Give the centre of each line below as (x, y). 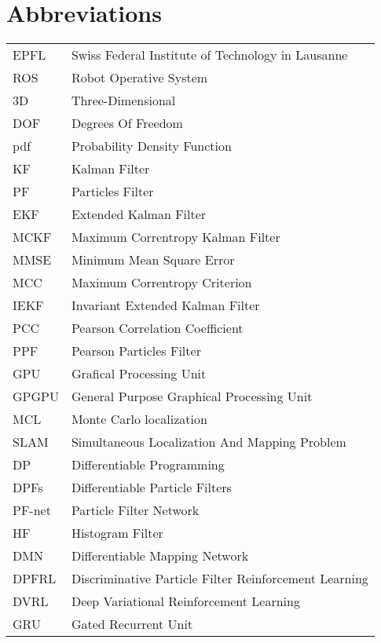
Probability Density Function (151, 146)
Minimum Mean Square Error (153, 260)
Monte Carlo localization (139, 419)
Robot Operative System (139, 78)
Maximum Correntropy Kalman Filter (176, 237)
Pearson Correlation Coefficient (157, 328)
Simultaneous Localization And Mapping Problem (209, 442)
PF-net (32, 510)
